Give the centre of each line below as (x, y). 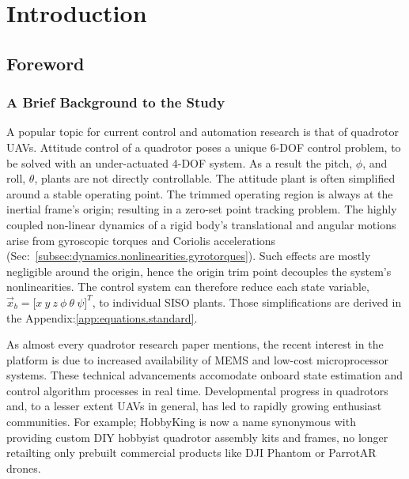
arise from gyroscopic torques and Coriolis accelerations (141, 240)
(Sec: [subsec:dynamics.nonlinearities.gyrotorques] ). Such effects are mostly (189, 256)
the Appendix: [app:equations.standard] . (102, 317)
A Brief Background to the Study (116, 102)
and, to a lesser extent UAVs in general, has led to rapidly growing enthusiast (194, 406)
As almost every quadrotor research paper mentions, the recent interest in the (195, 344)
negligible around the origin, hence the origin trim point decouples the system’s (199, 271)
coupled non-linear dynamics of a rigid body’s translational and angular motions (201, 224)
